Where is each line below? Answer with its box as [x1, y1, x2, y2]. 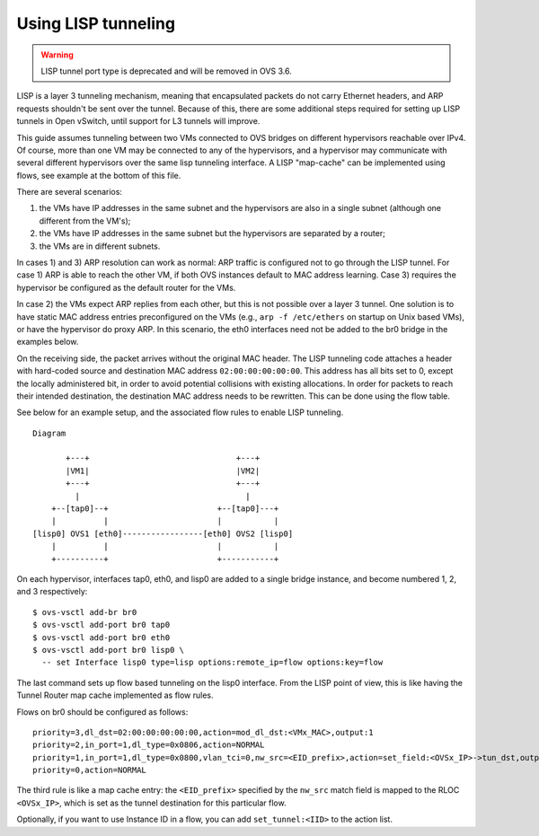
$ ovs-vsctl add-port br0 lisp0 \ [32, 645, 184, 655]
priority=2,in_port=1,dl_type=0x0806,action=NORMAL [32, 740, 265, 750]
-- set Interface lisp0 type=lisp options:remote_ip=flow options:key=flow [41, 657, 384, 668]
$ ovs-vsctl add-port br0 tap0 [32, 620, 171, 630]
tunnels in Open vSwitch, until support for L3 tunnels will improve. [16, 116, 261, 127]
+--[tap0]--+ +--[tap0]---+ [50, 504, 279, 514]
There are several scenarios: [16, 187, 123, 198]
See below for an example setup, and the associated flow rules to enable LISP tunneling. [16, 407, 344, 418]
